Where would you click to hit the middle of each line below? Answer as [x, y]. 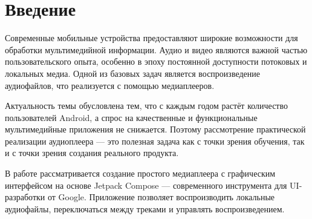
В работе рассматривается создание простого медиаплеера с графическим [140, 173]
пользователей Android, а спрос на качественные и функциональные [131, 117]
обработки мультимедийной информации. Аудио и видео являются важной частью [156, 49]
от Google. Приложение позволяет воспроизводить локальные [161, 197]
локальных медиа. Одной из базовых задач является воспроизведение [132, 73]
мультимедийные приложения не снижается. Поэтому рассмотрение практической [155, 129]
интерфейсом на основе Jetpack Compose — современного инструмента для [146, 185]
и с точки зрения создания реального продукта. [92, 153]
